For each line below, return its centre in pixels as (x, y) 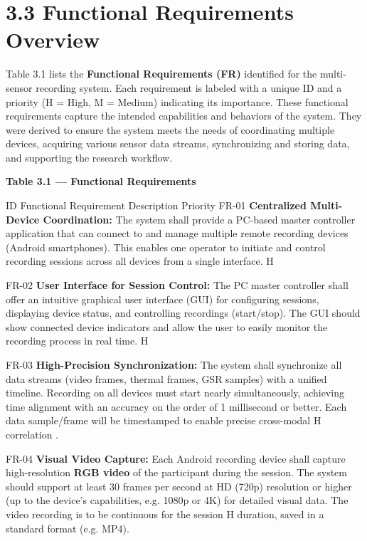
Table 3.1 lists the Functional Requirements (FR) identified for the (161, 74)
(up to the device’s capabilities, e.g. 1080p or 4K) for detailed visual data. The (177, 500)
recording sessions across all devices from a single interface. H (140, 261)
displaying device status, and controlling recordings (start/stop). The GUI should (183, 313)
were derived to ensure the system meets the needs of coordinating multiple (170, 129)
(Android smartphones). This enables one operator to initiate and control (166, 247)
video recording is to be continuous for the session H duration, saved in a (165, 514)
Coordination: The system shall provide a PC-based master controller (199, 219)
